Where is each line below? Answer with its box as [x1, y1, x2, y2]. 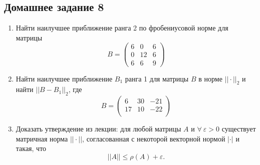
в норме [198, 73, 222, 83]
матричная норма [16, 133, 68, 143]
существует [221, 123, 256, 134]
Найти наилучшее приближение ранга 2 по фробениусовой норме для [16, 22, 228, 33]
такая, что [16, 143, 47, 153]
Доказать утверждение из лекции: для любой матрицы [16, 123, 181, 134]
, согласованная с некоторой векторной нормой [82, 133, 225, 143]
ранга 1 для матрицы [125, 73, 189, 83]
